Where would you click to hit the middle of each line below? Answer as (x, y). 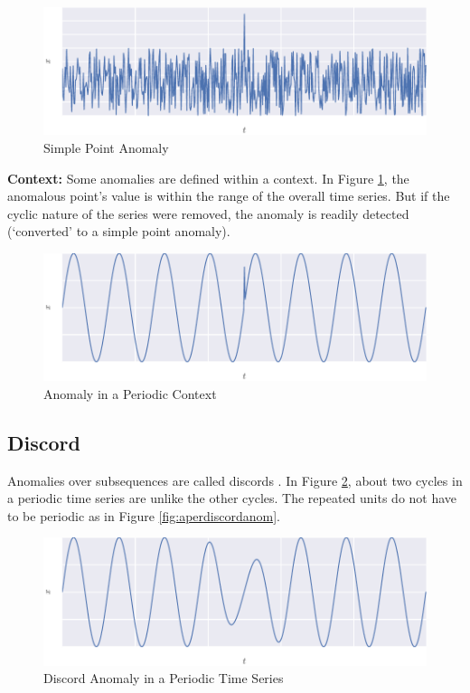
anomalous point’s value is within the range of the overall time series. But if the (229, 196)
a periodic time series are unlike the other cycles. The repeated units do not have (232, 498)
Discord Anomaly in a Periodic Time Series (164, 678)
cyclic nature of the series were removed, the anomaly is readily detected (208, 213)
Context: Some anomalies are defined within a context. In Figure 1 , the (208, 178)
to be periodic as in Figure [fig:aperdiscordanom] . (144, 515)
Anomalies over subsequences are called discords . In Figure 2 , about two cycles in (235, 480)
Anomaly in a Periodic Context (130, 393)
